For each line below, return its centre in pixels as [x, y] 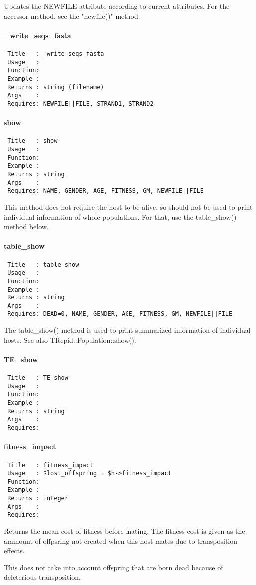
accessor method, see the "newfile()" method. [72, 16]
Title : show [33, 141]
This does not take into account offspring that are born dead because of [114, 567]
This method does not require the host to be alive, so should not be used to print [128, 206]
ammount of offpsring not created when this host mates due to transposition [121, 540]
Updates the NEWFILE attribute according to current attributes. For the [117, 6]
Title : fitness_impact [50, 465]
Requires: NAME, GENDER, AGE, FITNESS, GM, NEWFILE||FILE [106, 191]
